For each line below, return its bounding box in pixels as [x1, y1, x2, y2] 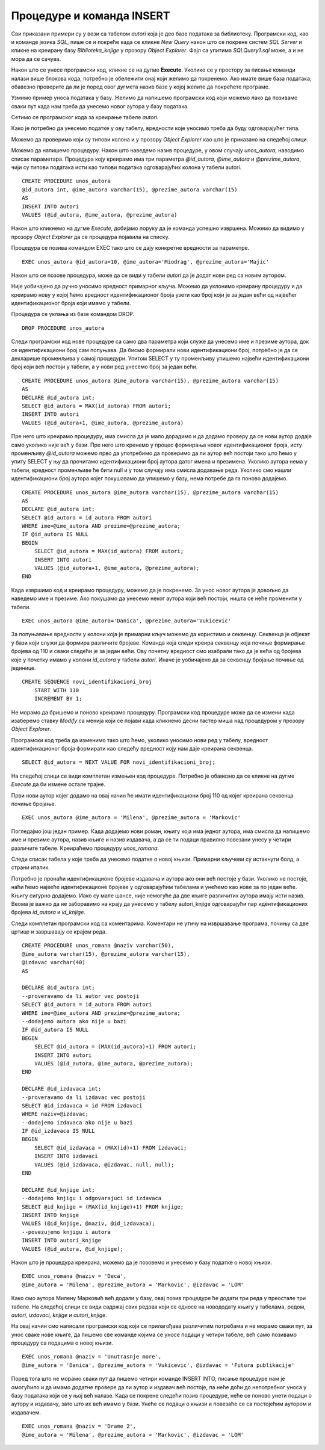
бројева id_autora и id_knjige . [11, 909, 85, 916]
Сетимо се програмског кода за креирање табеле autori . [11, 114, 159, 121]
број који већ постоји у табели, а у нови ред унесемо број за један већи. [11, 363, 198, 370]
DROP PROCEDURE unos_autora [22, 324, 105, 331]
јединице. [11, 664, 36, 671]
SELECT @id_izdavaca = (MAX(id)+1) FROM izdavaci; [34, 1144, 187, 1151]
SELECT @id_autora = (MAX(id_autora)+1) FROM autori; [34, 1043, 197, 1050]
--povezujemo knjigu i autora [22, 1228, 111, 1235]
